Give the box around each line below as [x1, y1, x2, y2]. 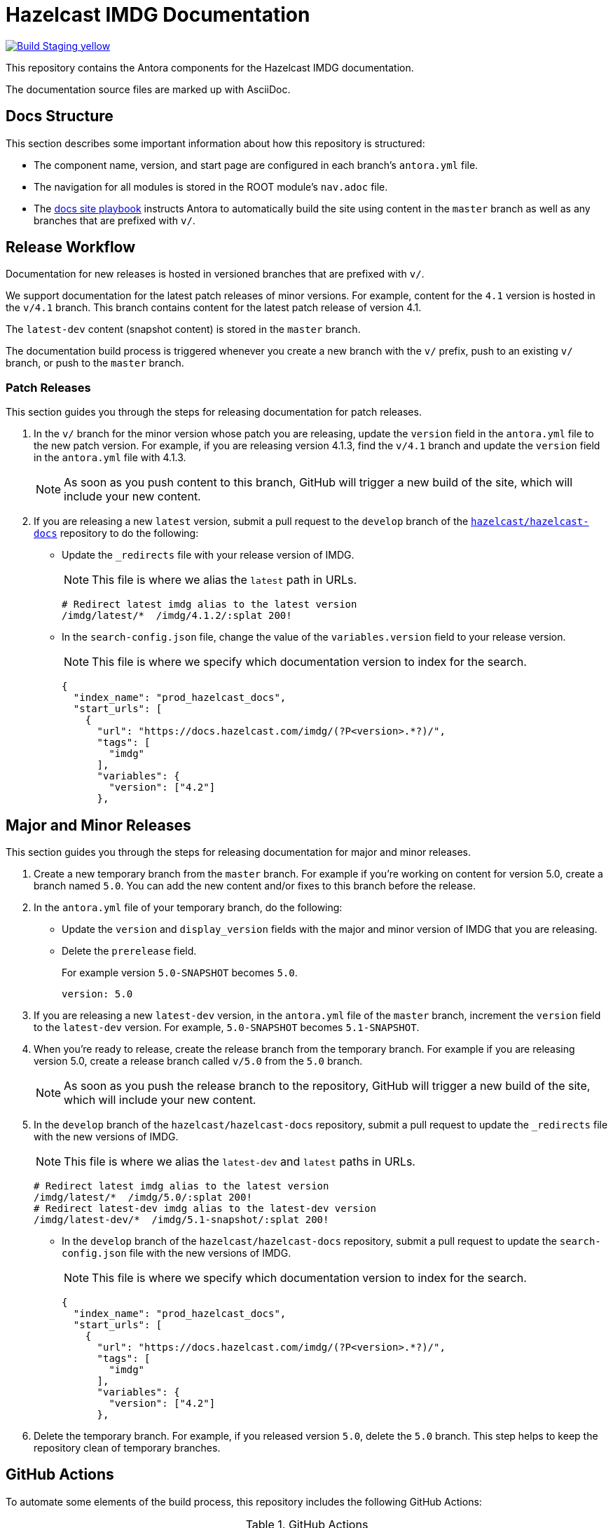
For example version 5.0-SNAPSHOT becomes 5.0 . [62, 967, 298, 979]
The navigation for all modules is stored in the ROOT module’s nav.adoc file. [34, 180, 388, 193]
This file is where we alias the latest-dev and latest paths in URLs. [64, 1154, 415, 1169]
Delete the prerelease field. [62, 945, 197, 957]
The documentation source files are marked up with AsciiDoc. [6, 83, 291, 95]
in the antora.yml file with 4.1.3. [34, 451, 186, 464]
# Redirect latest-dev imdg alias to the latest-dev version [34, 1203, 376, 1215]
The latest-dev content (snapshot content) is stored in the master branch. [6, 323, 361, 336]
